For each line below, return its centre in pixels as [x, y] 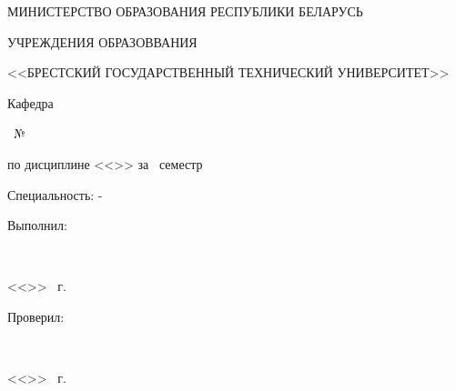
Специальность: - [55, 194]
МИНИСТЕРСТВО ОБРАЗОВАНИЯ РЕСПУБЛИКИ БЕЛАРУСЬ [185, 11]
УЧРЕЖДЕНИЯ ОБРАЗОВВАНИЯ [102, 41]
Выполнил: [37, 225]
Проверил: [36, 316]
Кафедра [30, 102]
